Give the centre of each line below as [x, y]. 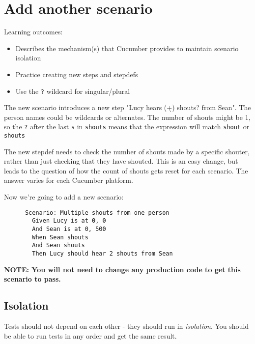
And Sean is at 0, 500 [69, 229]
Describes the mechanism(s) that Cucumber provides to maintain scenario [127, 48]
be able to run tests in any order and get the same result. [90, 335]
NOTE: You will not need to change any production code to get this [122, 269]
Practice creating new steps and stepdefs [77, 74]
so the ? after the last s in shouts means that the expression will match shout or [127, 127]
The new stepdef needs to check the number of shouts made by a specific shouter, [127, 151]
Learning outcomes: [33, 32]
